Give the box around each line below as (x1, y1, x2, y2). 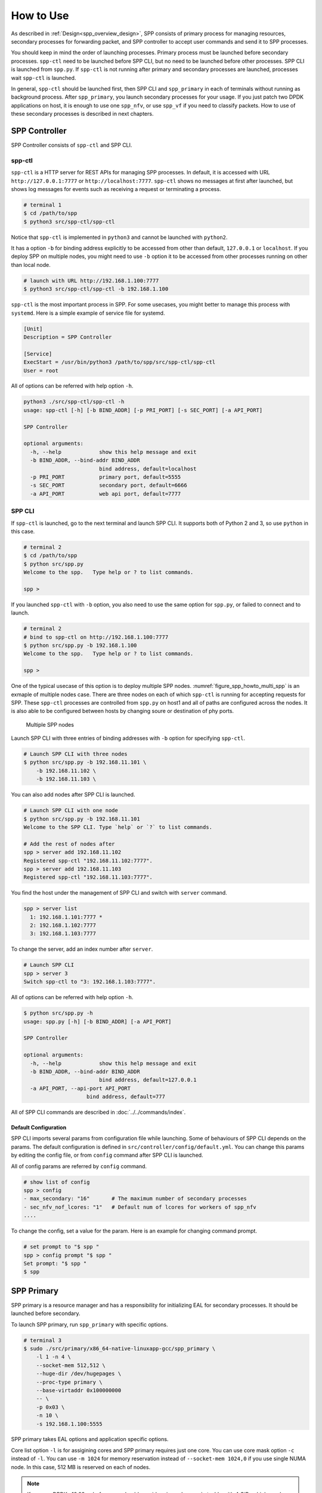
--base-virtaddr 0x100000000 (36, 1387, 122, 1394)
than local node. (11, 261, 51, 268)
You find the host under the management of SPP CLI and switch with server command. (11, 889, 228, 896)
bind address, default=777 (86, 1093, 165, 1100)
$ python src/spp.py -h (23, 1010, 94, 1016)
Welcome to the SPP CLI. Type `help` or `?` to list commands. (23, 824, 213, 830)
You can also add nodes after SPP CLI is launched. (11, 791, 135, 798)
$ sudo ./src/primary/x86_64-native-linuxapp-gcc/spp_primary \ (23, 1345, 216, 1352)
